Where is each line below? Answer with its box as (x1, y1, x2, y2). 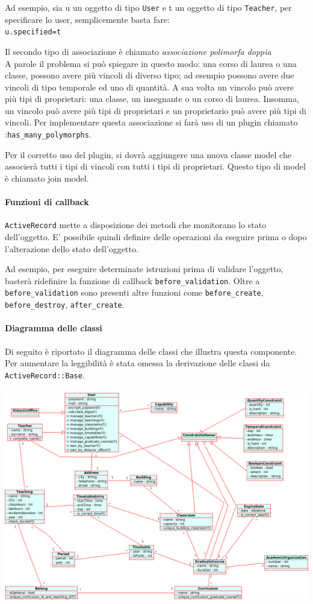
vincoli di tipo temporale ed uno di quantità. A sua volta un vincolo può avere (5, 80, 294, 93)
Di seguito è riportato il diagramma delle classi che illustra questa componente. (5, 345, 297, 357)
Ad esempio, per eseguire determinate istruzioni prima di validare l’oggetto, (5, 262, 284, 275)
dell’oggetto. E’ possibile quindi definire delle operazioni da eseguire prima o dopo (5, 230, 307, 243)
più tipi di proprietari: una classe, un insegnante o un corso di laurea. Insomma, (5, 92, 300, 105)
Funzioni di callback (5, 196, 89, 208)
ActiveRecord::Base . (5, 368, 85, 381)
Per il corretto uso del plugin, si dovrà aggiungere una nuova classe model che (5, 148, 291, 161)
